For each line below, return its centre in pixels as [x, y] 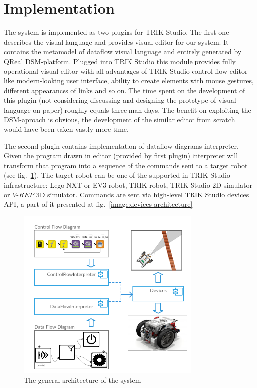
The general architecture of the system [83, 379]
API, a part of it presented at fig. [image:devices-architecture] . [99, 204]
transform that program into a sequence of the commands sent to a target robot [126, 165]
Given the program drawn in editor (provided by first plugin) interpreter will [121, 156]
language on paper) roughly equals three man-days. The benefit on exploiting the [128, 109]
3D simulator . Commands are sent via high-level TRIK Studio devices [142, 194]
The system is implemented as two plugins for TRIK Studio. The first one [117, 32]
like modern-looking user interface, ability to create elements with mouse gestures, [129, 81]
